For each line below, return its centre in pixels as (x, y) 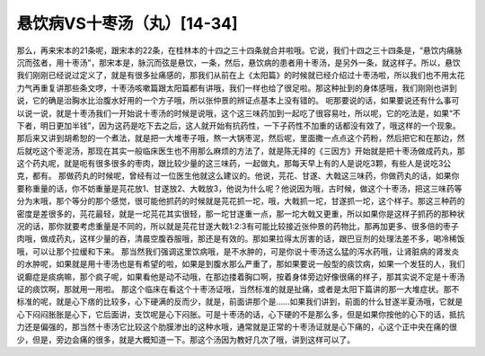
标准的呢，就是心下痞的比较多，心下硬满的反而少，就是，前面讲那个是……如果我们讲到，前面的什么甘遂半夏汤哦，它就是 (240, 302)
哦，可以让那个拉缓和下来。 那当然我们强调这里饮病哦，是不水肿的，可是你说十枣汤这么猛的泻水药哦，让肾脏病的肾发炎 (238, 251)
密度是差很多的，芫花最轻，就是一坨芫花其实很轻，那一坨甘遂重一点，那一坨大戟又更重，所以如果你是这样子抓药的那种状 (241, 214)
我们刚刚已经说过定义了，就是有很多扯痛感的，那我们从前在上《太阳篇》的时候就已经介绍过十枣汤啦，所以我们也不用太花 (241, 76)
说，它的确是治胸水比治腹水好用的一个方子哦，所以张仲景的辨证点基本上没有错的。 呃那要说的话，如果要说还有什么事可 (238, 101)
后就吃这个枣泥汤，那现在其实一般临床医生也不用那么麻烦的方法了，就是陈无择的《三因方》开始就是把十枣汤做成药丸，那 (241, 151)
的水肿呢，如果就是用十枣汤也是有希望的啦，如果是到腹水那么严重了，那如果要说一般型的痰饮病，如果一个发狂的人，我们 (241, 264)
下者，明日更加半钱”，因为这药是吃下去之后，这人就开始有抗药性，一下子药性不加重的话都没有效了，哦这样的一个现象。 (239, 125)
